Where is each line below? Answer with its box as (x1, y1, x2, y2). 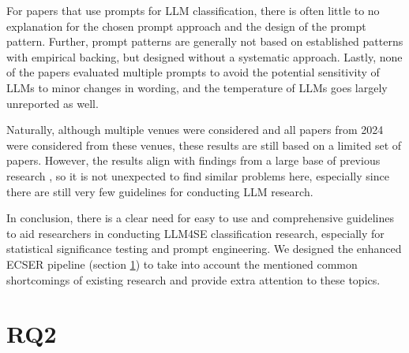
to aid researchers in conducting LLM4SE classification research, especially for (6, 225, 385, 241)
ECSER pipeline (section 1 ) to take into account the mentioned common (6, 255, 358, 272)
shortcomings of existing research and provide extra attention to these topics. (6, 271, 381, 288)
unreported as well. (6, 95, 99, 111)
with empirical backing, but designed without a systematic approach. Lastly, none (6, 48, 403, 65)
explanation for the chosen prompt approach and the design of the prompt (6, 17, 366, 34)
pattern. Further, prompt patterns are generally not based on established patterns (6, 33, 403, 50)
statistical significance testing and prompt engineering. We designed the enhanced (6, 240, 402, 257)
